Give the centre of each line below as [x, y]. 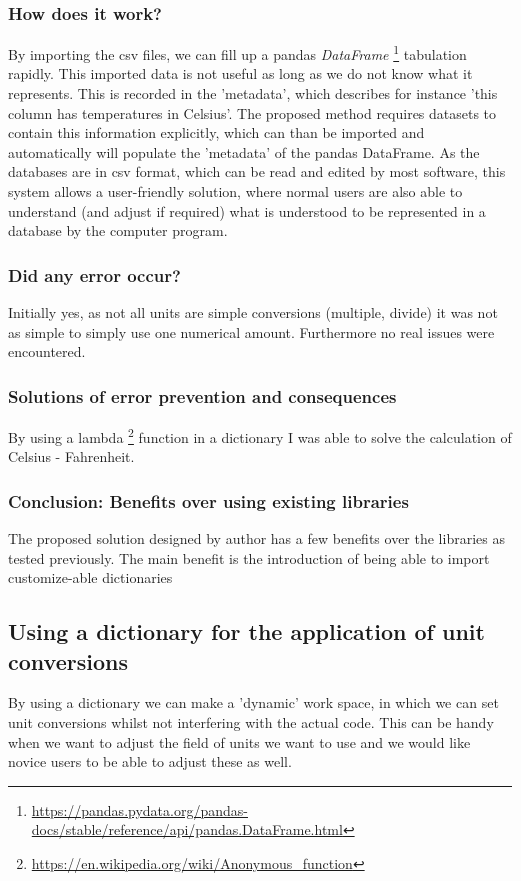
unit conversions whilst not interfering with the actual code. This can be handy [251, 722]
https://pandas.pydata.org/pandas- [139, 809]
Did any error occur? [94, 274]
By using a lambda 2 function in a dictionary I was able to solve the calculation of [260, 435]
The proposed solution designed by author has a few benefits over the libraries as [256, 538]
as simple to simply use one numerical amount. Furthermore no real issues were [251, 331]
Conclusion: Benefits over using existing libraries [208, 500]
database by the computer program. [118, 230]
